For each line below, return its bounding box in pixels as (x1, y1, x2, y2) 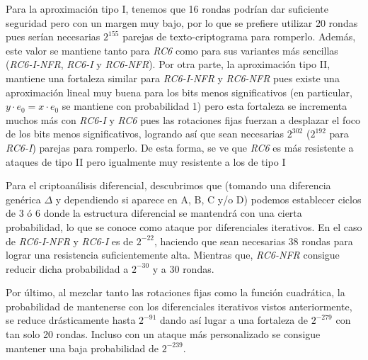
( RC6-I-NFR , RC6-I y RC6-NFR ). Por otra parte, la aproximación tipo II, (6, 57, 330, 72)
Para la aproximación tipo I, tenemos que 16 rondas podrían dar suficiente (6, 1, 329, 16)
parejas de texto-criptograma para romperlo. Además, (122, 29, 356, 44)
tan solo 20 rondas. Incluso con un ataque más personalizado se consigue (6, 327, 321, 342)
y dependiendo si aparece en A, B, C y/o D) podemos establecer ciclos (55, 191, 362, 206)
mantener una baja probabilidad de (6, 340, 159, 355)
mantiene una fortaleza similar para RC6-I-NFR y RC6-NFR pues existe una (6, 70, 340, 85)
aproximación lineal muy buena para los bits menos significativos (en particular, (6, 84, 352, 99)
